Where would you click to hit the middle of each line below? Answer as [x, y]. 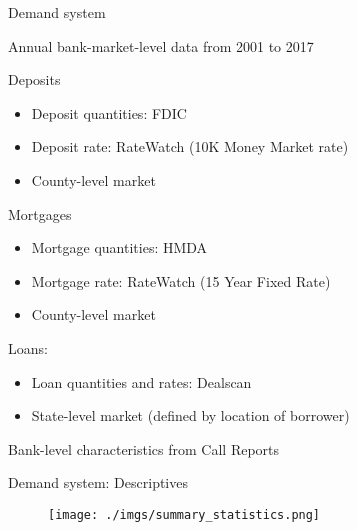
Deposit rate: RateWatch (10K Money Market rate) [190, 146]
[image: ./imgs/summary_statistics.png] [184, 514]
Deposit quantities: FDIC [109, 112]
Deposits [34, 79]
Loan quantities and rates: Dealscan [141, 381]
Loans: [28, 347]
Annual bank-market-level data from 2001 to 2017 [161, 45]
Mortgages [40, 213]
